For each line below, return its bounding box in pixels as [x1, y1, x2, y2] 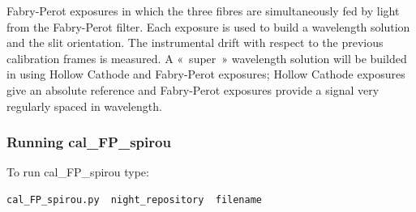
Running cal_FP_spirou [6, 132, 171, 152]
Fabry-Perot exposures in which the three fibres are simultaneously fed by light [6, 2, 400, 19]
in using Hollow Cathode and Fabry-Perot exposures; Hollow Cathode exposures [6, 66, 405, 83]
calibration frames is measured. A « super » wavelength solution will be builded [6, 49, 407, 66]
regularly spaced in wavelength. [6, 97, 162, 114]
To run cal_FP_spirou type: [6, 163, 149, 180]
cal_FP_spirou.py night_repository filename [6, 193, 262, 206]
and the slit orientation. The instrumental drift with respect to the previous [6, 34, 384, 51]
